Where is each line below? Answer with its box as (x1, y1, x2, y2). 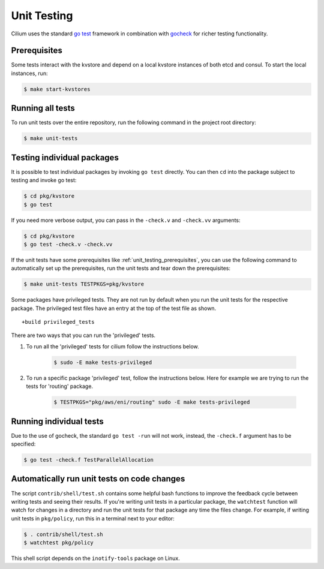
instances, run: (11, 70, 48, 77)
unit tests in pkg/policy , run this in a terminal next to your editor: (11, 514, 175, 522)
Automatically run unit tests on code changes (11, 474, 185, 484)
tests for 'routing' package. (26, 383, 93, 390)
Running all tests (11, 103, 75, 113)
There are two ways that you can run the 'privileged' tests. (11, 332, 156, 339)
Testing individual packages (11, 152, 119, 162)
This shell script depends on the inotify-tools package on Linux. (11, 555, 180, 562)
